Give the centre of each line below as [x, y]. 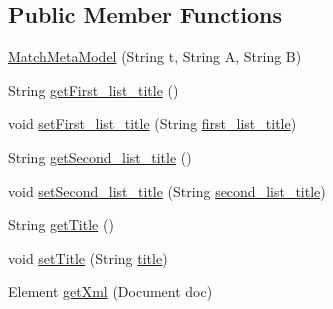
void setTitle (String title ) [88, 257]
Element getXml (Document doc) [110, 291]
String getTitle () [61, 224]
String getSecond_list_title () [100, 156]
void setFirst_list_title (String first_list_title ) [152, 123]
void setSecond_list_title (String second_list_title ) [167, 190]
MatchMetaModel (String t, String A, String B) [155, 56]
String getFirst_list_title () [93, 89]
